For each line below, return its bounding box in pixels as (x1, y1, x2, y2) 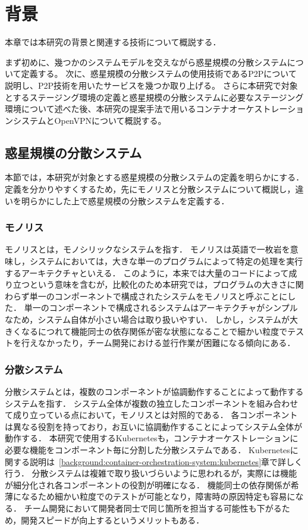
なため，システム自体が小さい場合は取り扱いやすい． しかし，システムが (5, 313, 290, 326)
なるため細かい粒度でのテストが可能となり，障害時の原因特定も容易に (21, 490, 296, 503)
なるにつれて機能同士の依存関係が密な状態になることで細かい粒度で (21, 325, 288, 337)
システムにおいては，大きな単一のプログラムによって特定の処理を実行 (29, 255, 303, 267)
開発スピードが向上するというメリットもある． (21, 513, 205, 526)
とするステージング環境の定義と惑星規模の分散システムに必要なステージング (5, 91, 304, 103)
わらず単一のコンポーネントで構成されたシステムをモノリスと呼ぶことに (5, 289, 288, 302)
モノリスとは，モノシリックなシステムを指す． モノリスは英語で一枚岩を (5, 243, 290, 255)
